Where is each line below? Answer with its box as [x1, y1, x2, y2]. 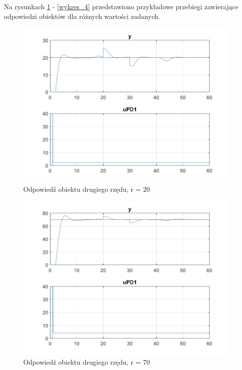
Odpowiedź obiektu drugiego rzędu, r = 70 [23, 356, 150, 367]
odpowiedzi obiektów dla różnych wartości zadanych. [4, 11, 161, 21]
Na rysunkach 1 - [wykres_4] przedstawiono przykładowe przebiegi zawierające [4, 1, 239, 11]
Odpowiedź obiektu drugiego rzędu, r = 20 [23, 184, 150, 194]
